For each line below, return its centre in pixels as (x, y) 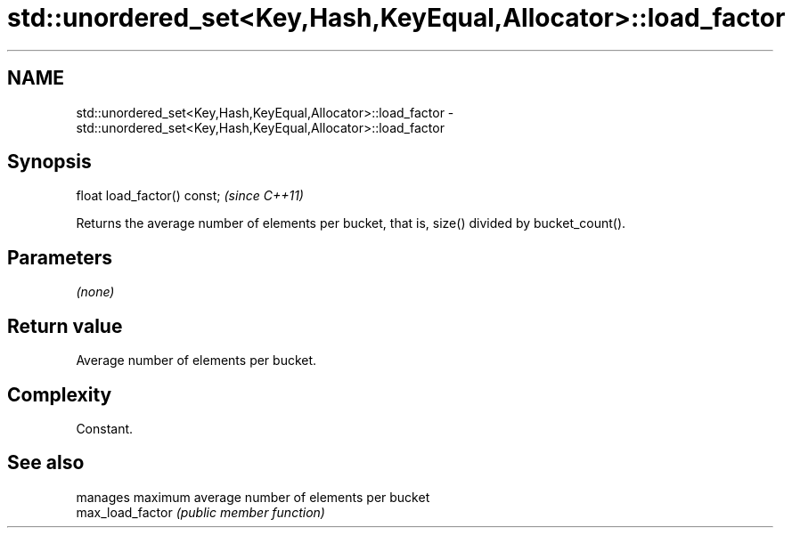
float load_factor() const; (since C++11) (190, 196)
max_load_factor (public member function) (200, 512)
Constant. (105, 428)
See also (46, 463)
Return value (65, 326)
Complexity (60, 394)
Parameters (60, 257)
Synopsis (49, 162)
